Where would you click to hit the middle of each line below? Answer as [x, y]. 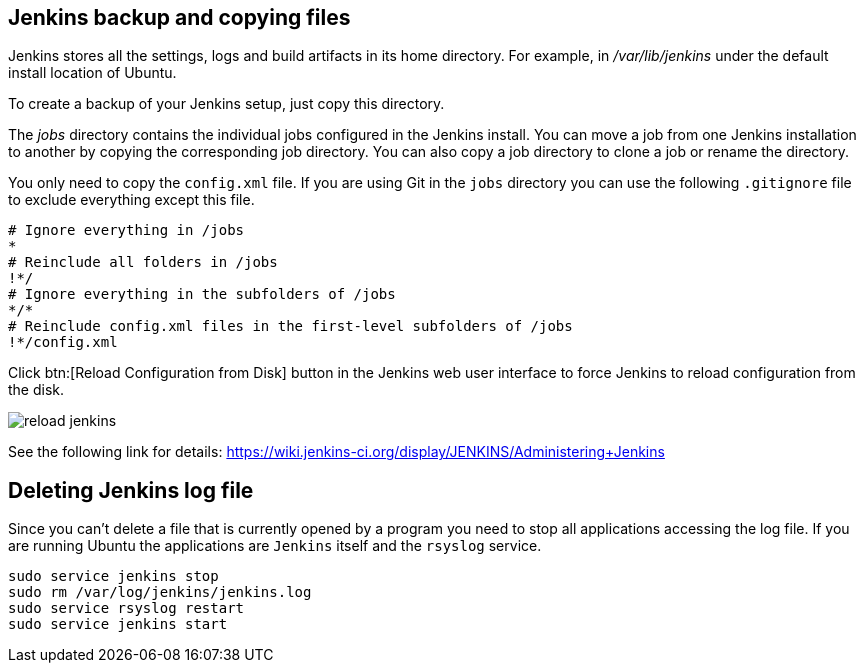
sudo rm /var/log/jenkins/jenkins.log [160, 592]
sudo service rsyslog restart [126, 608]
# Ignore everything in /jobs [126, 230]
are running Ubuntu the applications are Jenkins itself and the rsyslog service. [275, 546]
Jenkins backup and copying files [179, 17]
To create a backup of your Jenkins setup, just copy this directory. [226, 104]
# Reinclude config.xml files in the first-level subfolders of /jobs [290, 326]
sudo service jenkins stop [113, 576]
